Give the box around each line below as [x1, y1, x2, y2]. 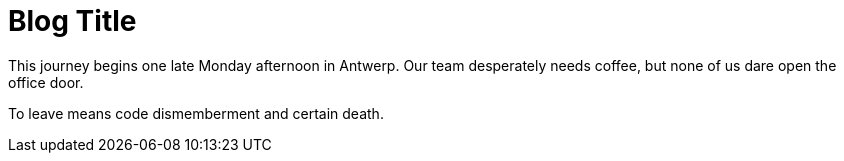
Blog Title [8, 4, 137, 38]
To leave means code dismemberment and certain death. [8, 104, 384, 122]
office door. [8, 73, 84, 91]
